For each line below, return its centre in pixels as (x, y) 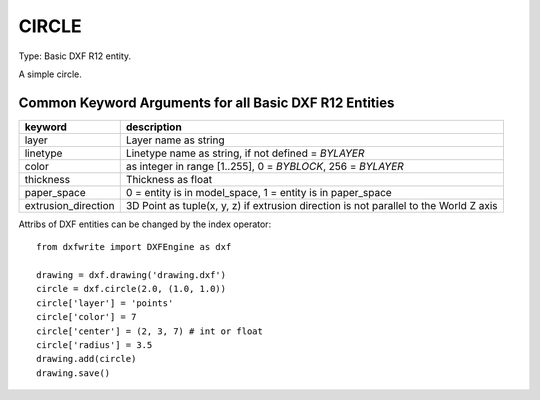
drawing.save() (73, 373)
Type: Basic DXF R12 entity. (75, 56)
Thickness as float (169, 179)
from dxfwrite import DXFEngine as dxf (134, 247)
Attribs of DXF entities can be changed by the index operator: (145, 224)
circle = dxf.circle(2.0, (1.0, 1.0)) (131, 289)
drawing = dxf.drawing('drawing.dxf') (131, 275)
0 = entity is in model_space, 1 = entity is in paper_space (258, 192)
